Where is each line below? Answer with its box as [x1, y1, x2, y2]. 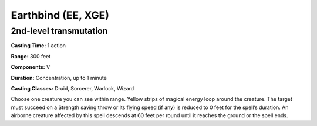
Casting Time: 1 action [11, 42, 66, 49]
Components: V [11, 64, 50, 71]
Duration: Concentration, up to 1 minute [11, 74, 107, 81]
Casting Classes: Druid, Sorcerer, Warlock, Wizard [11, 85, 134, 92]
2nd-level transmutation [11, 26, 108, 36]
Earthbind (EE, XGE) [11, 9, 110, 22]
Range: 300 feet [11, 52, 51, 60]
